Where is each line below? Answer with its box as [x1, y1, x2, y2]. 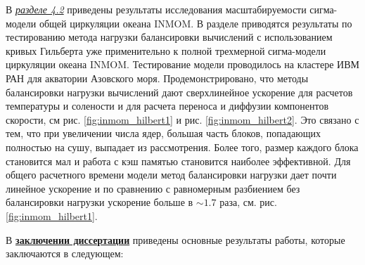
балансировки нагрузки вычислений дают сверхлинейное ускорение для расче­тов [6, 84, 353, 99]
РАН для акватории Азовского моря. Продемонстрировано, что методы [6, 70, 309, 85]
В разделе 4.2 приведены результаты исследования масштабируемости [6, 2, 307, 16]
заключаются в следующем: [6, 246, 124, 261]
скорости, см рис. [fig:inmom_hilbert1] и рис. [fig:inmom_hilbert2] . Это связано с [6, 112, 359, 127]
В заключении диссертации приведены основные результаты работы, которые [6, 232, 345, 247]
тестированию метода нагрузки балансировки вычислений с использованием [6, 30, 333, 44]
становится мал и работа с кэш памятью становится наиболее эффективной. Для [6, 153, 351, 168]
